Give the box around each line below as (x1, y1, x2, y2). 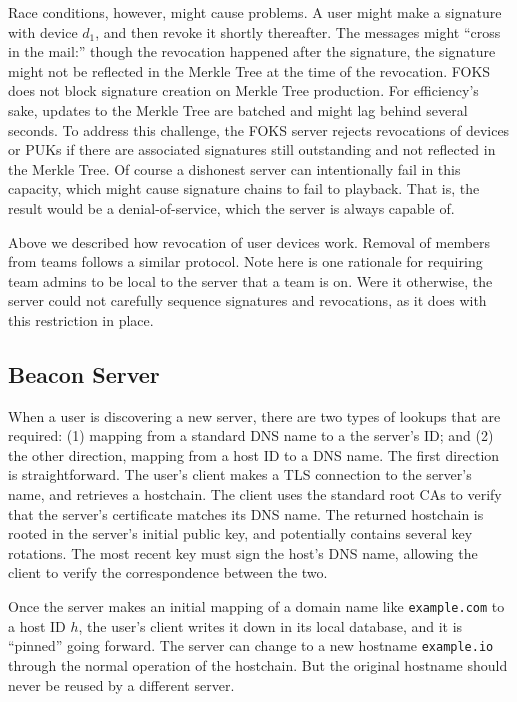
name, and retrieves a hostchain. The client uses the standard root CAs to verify (8, 484, 502, 505)
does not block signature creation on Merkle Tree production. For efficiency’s (8, 80, 479, 101)
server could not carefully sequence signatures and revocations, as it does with (8, 290, 487, 311)
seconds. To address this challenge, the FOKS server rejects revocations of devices (8, 119, 510, 140)
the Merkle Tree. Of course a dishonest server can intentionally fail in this (8, 158, 461, 179)
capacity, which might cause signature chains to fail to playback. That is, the (8, 178, 480, 199)
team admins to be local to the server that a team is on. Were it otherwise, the (8, 270, 493, 291)
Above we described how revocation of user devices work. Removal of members (8, 231, 491, 252)
